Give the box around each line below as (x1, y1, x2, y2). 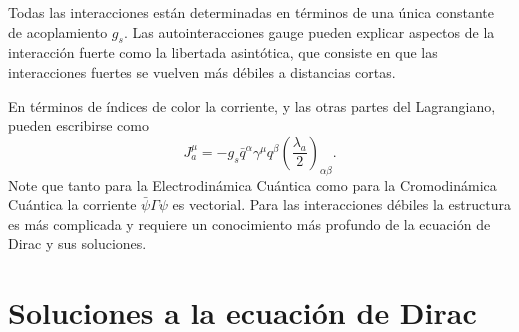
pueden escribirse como (8, 115, 149, 136)
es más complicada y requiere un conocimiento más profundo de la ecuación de (8, 213, 491, 234)
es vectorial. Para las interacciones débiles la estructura (172, 194, 511, 215)
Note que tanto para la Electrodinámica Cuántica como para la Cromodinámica (8, 174, 497, 195)
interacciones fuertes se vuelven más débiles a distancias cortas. (8, 61, 396, 82)
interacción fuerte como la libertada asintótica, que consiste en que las (8, 42, 438, 63)
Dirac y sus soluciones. (8, 233, 147, 254)
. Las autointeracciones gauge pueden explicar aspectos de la (123, 21, 495, 42)
